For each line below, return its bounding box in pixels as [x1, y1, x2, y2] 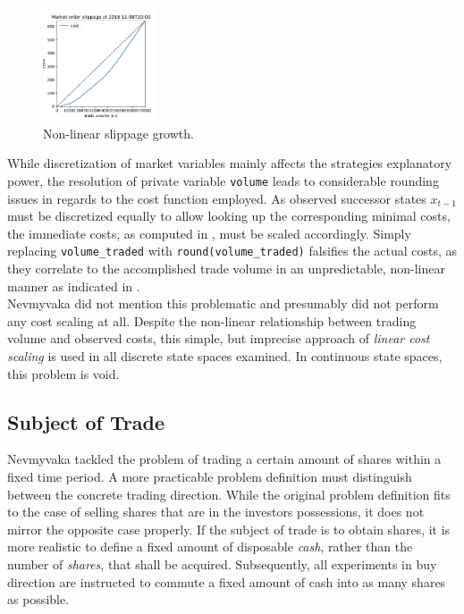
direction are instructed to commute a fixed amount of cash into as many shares [7, 572, 446, 591]
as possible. [7, 590, 70, 609]
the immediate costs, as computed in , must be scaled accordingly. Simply [7, 223, 411, 242]
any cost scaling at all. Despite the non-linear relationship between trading [7, 311, 417, 330]
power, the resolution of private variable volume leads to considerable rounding [7, 171, 439, 189]
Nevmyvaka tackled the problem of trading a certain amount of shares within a [7, 450, 442, 468]
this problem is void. [7, 364, 120, 383]
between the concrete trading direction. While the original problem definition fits [7, 484, 451, 503]
